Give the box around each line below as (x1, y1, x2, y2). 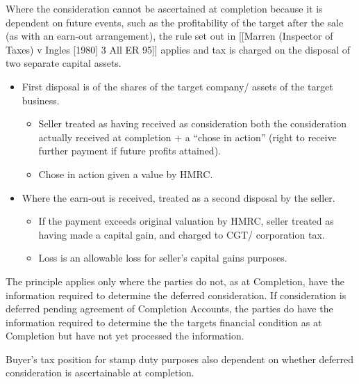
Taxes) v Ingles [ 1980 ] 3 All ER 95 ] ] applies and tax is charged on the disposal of (6, 42, 351, 56)
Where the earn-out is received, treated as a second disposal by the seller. (22, 190, 335, 205)
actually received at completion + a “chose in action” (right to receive (38, 129, 337, 144)
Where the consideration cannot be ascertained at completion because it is (6, 1, 323, 15)
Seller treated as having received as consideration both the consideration (38, 116, 347, 131)
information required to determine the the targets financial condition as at (6, 314, 322, 329)
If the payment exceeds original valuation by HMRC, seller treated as (38, 214, 334, 228)
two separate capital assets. (6, 56, 122, 70)
